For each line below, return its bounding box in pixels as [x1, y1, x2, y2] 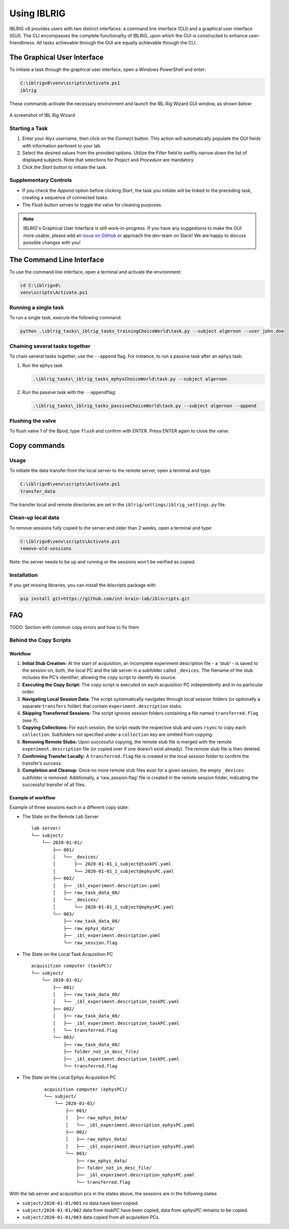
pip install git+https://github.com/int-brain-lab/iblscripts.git [20, 596, 190, 602]
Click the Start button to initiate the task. [22, 164, 107, 170]
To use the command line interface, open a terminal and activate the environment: [9, 269, 182, 275]
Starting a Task [9, 125, 48, 132]
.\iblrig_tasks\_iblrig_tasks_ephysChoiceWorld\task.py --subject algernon [33, 376, 227, 382]
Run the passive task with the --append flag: [22, 389, 116, 395]
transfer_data [20, 488, 56, 494]
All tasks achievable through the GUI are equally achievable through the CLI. [36, 40, 197, 46]
